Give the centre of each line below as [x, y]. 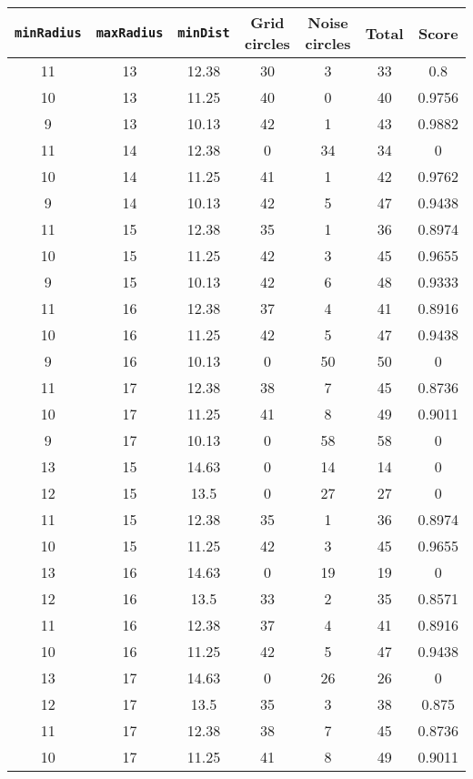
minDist [204, 33]
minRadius [48, 33]
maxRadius [130, 33]
